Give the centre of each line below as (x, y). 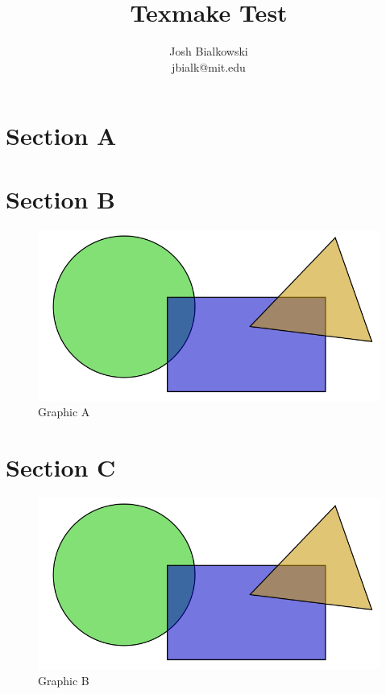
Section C (61, 467)
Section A (61, 136)
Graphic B (64, 680)
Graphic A (64, 412)
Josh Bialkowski (209, 51)
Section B (61, 198)
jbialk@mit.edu (209, 66)
